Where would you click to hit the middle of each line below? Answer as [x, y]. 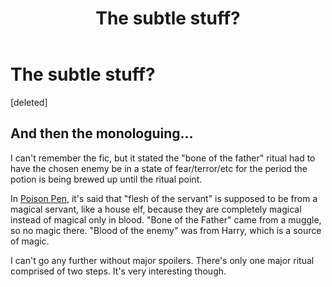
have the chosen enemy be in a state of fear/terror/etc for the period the [159, 168]
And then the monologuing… [102, 133]
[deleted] [29, 102]
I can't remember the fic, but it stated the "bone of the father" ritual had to [163, 158]
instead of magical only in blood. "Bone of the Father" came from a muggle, [166, 219]
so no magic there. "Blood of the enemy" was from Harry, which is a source [166, 230]
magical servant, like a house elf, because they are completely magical [156, 209]
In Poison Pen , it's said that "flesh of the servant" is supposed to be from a [164, 198]
